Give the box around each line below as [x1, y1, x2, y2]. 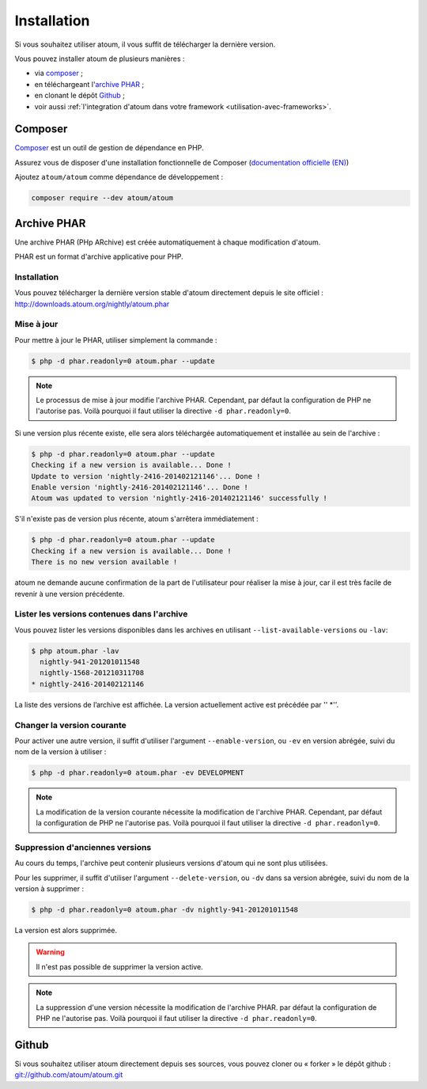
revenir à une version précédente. [14, 589, 125, 598]
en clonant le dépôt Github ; [34, 91, 126, 101]
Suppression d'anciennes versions [14, 841, 152, 852]
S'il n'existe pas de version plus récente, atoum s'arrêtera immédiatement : [14, 514, 259, 524]
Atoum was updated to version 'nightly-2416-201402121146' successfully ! [31, 494, 328, 503]
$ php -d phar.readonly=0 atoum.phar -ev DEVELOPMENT [31, 768, 244, 777]
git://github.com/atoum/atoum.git [14, 1070, 123, 1080]
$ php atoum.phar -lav [31, 646, 119, 655]
